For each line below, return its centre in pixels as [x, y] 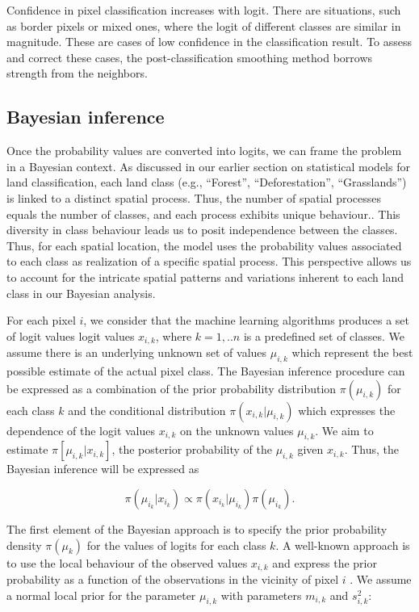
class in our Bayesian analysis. [81, 293]
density [24, 545]
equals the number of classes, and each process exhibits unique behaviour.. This [203, 214]
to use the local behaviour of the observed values [127, 562]
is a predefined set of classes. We [324, 335]
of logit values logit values [71, 335]
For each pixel [41, 320]
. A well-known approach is [343, 545]
